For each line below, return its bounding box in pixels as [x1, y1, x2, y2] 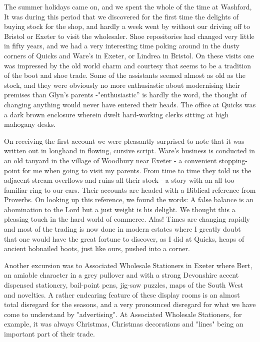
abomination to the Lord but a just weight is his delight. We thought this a [4, 204, 235, 214]
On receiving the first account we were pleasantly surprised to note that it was [4, 135, 244, 146]
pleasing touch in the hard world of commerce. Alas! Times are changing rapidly [4, 214, 250, 224]
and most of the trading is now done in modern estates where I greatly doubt [4, 224, 241, 234]
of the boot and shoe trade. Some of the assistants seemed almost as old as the [4, 70, 245, 80]
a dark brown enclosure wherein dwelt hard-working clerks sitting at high [4, 109, 229, 119]
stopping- [219, 155, 247, 165]
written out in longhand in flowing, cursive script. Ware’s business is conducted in [4, 145, 255, 156]
